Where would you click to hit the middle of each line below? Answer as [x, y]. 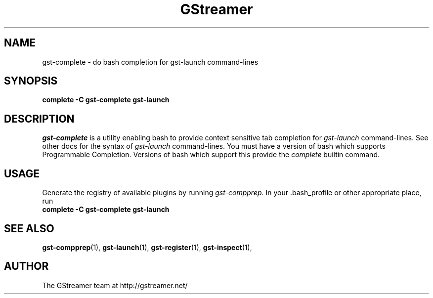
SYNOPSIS [31, 81]
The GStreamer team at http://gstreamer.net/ [115, 285]
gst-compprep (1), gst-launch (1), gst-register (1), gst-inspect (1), [147, 247]
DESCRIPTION [39, 119]
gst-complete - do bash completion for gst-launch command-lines [150, 62]
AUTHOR [26, 266]
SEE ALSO [29, 228]
